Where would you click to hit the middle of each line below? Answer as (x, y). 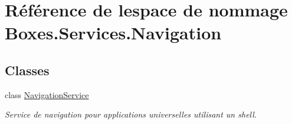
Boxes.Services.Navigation (113, 33)
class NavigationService (47, 94)
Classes (27, 70)
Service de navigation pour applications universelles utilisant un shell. (131, 114)
